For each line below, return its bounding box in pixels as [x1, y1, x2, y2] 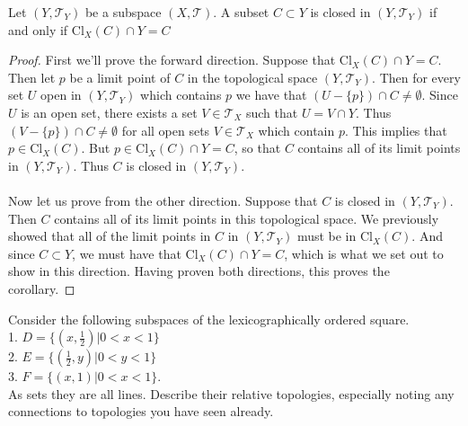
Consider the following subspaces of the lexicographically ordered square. [8, 309, 410, 328]
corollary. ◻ [8, 279, 75, 297]
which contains [140, 85, 222, 104]
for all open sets [121, 120, 210, 139]
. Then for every [372, 67, 461, 86]
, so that [234, 138, 281, 157]
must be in [296, 226, 357, 245]
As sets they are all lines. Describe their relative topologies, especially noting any [8, 384, 455, 403]
